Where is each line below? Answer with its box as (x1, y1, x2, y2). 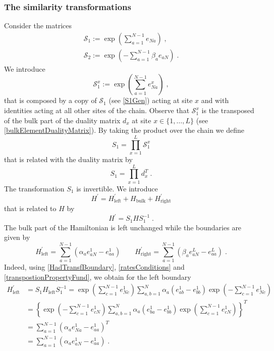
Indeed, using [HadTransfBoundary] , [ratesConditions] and (4, 262, 185, 272)
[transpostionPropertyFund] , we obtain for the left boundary (4, 271, 191, 282)
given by (4, 232, 30, 242)
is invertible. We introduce (76, 183, 158, 193)
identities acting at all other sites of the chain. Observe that (4, 105, 190, 116)
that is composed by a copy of (4, 95, 97, 106)
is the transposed (201, 105, 254, 116)
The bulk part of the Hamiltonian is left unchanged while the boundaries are (4, 222, 242, 232)
